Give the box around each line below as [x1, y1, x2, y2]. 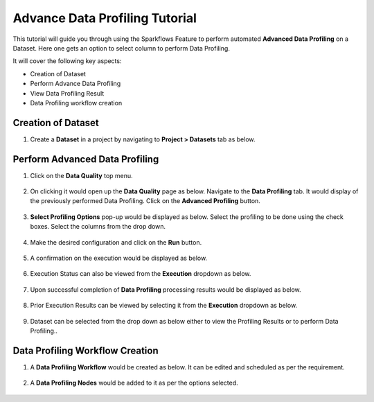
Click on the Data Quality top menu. [30, 171, 133, 180]
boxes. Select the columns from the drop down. [30, 222, 166, 231]
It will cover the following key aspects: [12, 57, 122, 65]
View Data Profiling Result [30, 89, 105, 97]
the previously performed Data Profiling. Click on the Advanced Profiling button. [30, 197, 261, 205]
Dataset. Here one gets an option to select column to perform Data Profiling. [12, 44, 230, 52]
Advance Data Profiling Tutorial [12, 10, 197, 26]
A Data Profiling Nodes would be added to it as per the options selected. [30, 378, 238, 387]
